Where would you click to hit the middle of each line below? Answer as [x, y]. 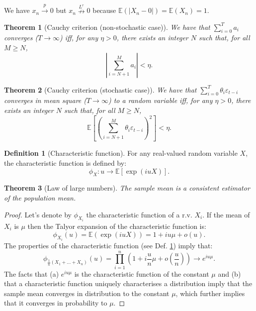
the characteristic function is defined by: [65, 162]
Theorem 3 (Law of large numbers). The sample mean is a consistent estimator [127, 188]
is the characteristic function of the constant [142, 273]
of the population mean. [40, 197]
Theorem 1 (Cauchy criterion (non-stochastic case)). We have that [107, 27]
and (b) [229, 273]
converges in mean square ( [45, 100]
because [104, 10]
